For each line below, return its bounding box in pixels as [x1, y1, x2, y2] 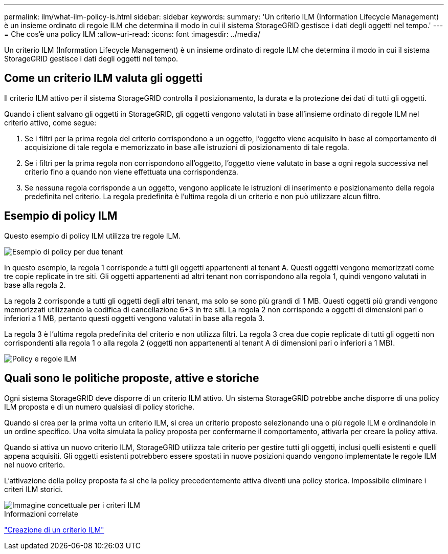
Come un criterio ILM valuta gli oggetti [4, 72, 203, 85]
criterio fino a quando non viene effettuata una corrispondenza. [25, 167, 238, 176]
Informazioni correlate [4, 509, 78, 518]
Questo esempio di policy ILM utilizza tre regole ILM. [4, 231, 181, 240]
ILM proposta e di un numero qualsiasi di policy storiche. [4, 402, 195, 411]
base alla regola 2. [4, 280, 66, 289]
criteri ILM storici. [4, 484, 63, 494]
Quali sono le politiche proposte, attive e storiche [4, 372, 259, 385]
